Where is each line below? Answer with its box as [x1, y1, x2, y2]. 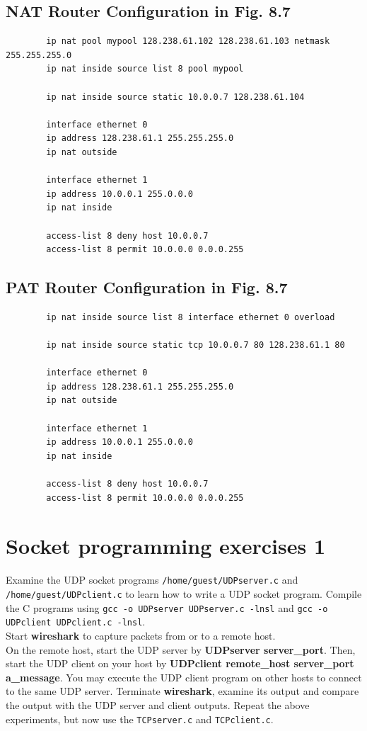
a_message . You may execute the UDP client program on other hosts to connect [6, 669, 362, 684]
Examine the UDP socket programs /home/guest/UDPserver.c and [6, 572, 298, 587]
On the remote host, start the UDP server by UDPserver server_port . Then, [6, 642, 356, 657]
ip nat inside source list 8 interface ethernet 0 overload [46, 312, 335, 322]
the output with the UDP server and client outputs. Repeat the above [6, 697, 310, 712]
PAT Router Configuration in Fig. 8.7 [6, 276, 288, 298]
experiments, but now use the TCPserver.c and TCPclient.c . [6, 711, 274, 726]
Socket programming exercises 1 [6, 531, 326, 560]
